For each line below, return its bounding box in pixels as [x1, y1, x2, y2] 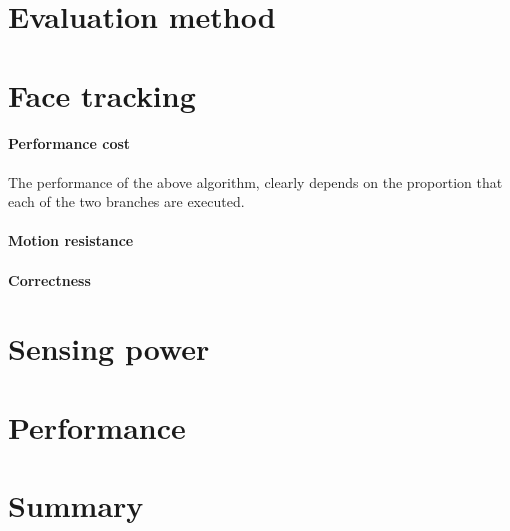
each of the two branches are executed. [8, 191, 245, 212]
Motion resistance [8, 230, 134, 251]
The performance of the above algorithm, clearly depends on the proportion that [8, 171, 503, 192]
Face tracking [8, 74, 196, 115]
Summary [8, 485, 144, 526]
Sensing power [8, 328, 210, 369]
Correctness [8, 269, 91, 290]
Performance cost [8, 133, 131, 154]
